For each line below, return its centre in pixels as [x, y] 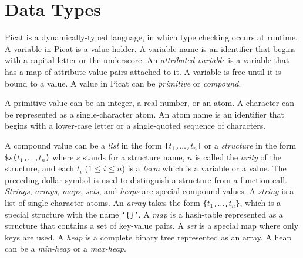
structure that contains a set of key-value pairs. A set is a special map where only [152, 226]
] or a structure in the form [247, 145]
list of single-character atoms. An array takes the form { [106, 202]
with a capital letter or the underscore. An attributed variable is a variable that [147, 60]
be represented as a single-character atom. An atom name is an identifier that [145, 114]
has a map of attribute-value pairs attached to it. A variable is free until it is [143, 71]
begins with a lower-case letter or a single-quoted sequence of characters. [135, 125]
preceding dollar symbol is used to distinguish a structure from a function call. [146, 179]
